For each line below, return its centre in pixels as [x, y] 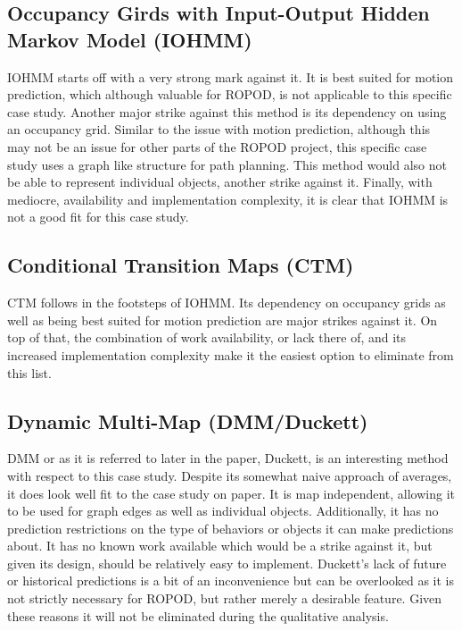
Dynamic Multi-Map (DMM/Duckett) [188, 421]
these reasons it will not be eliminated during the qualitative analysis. [198, 615]
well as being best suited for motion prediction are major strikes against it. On [223, 320]
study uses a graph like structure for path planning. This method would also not [227, 164]
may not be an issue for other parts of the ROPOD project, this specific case [217, 146]
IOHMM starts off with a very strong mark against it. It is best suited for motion [231, 76]
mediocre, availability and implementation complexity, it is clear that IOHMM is [228, 199]
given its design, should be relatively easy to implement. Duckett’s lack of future [227, 563]
